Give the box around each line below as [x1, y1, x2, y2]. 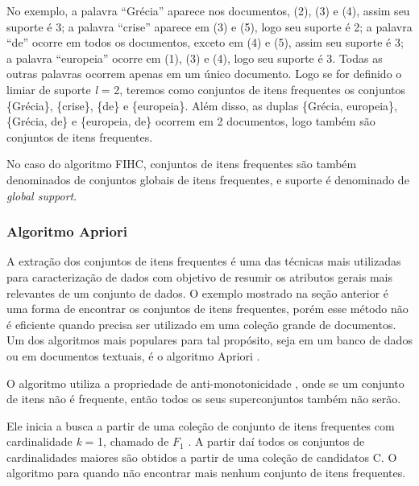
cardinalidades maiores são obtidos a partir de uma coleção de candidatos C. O [6, 448, 397, 465]
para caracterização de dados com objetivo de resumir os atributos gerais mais [6, 268, 393, 285]
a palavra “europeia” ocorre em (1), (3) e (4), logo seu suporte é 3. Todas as [6, 49, 383, 66]
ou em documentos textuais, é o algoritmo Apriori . [6, 347, 260, 364]
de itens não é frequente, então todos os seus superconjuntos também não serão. [6, 390, 401, 407]
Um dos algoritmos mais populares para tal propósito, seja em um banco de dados [6, 332, 413, 348]
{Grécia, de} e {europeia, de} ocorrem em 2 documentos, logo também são [6, 113, 375, 130]
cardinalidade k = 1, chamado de [6, 433, 169, 450]
